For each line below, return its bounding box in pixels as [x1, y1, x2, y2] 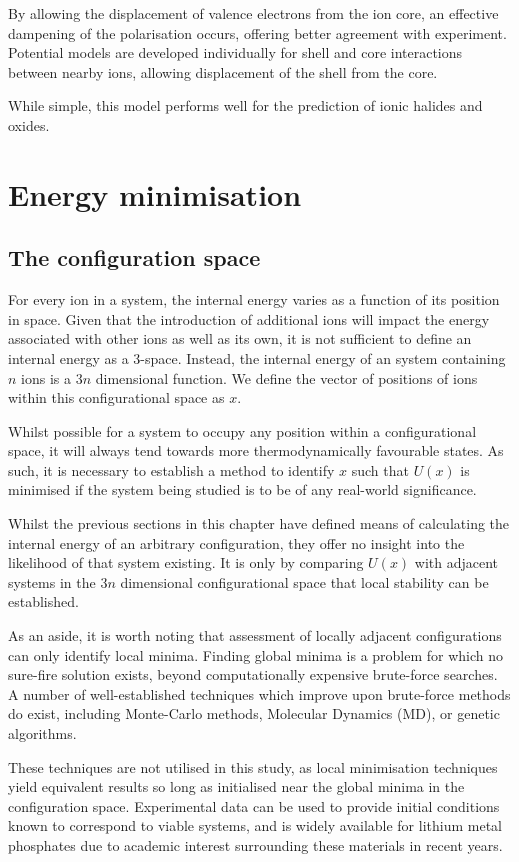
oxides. [8, 114, 50, 135]
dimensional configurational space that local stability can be [120, 571, 489, 592]
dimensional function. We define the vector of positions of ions [95, 367, 478, 388]
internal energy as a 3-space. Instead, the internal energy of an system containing [8, 347, 506, 368]
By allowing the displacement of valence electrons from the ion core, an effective [8, 3, 499, 23]
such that [351, 459, 409, 480]
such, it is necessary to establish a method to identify [8, 459, 335, 480]
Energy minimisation [8, 173, 302, 214]
